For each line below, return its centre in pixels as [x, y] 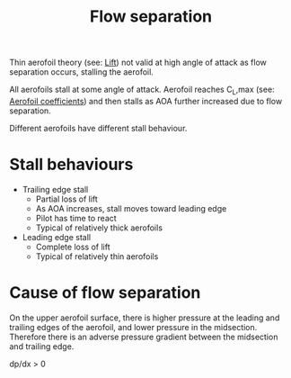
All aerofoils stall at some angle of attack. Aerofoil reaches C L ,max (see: [142, 90]
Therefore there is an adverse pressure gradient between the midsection [144, 337]
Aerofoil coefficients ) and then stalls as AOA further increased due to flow [146, 101]
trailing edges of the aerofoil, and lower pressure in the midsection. [133, 327]
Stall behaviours [71, 165]
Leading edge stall [57, 237]
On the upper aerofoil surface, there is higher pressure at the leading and [145, 318]
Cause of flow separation [105, 293]
